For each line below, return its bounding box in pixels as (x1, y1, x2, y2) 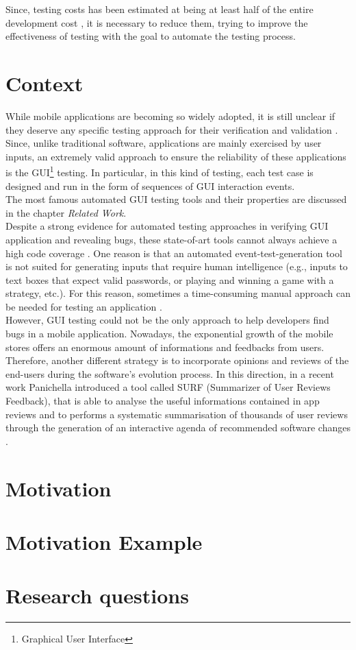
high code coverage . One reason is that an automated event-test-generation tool (5, 245, 342, 260)
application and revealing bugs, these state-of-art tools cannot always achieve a (5, 232, 338, 246)
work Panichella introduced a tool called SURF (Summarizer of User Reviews (5, 380, 331, 394)
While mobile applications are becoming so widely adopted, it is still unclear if (5, 108, 335, 123)
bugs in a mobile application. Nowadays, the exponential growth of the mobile (5, 326, 333, 341)
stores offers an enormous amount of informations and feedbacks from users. (5, 339, 325, 354)
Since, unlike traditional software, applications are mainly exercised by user (5, 136, 322, 150)
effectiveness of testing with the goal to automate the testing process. (5, 29, 296, 43)
